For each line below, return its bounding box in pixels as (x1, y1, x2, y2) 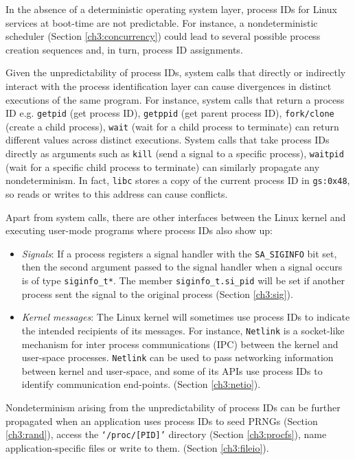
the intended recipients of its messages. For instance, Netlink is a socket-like (21, 323, 345, 337)
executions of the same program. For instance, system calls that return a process (5, 92, 345, 106)
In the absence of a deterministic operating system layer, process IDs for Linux (5, 2, 337, 16)
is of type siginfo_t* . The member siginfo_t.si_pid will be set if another (21, 273, 345, 287)
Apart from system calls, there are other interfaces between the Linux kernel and (5, 209, 346, 224)
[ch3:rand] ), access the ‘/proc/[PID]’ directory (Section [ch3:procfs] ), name (5, 427, 327, 441)
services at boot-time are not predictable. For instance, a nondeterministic (5, 15, 318, 30)
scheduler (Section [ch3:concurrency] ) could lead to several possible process (5, 29, 321, 43)
